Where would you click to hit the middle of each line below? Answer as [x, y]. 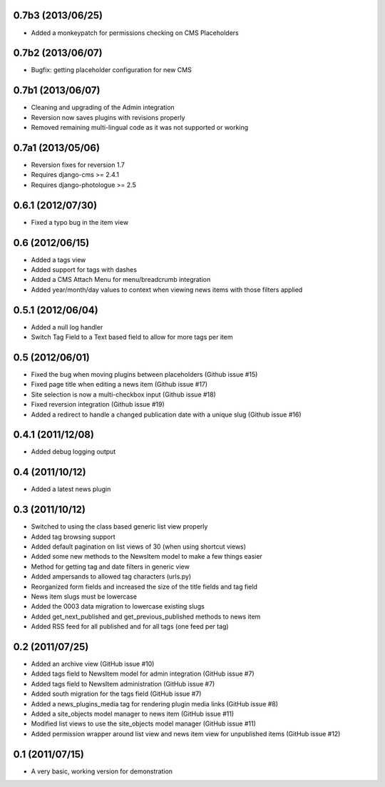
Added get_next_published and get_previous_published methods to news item [146, 616]
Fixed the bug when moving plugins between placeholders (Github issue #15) [144, 374]
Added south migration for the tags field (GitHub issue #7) [116, 694]
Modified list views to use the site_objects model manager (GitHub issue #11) [144, 723]
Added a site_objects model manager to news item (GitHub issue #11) [133, 714]
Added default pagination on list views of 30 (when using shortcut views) [138, 547]
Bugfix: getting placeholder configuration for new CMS [111, 70]
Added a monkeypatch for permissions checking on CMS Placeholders [135, 33]
